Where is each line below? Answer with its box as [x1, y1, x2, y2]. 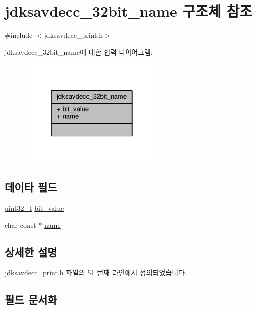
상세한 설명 [5, 244, 57, 259]
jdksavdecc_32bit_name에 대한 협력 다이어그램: [5, 46, 153, 57]
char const [5, 219, 36, 230]
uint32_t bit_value [5, 203, 64, 213]
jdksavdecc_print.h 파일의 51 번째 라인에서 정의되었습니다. [5, 267, 187, 278]
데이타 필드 [5, 179, 57, 195]
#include [5, 30, 33, 40]
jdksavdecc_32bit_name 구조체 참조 [5, 1, 253, 21]
